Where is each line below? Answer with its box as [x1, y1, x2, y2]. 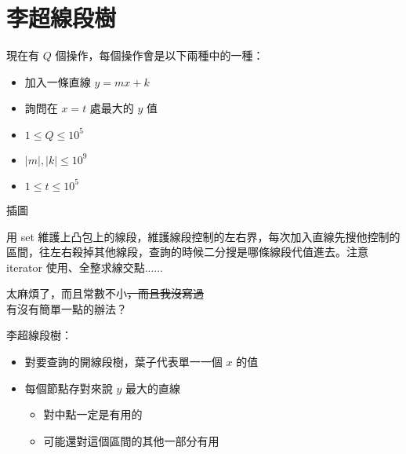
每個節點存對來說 [24, 379, 113, 396]
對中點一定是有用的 [43, 406, 143, 423]
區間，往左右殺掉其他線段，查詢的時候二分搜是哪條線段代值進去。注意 [6, 243, 368, 260]
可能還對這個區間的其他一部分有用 [43, 432, 219, 449]
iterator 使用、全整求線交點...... [6, 258, 163, 275]
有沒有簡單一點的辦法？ [6, 300, 127, 317]
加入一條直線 [24, 73, 91, 90]
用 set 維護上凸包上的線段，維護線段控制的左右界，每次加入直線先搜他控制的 [6, 228, 401, 244]
